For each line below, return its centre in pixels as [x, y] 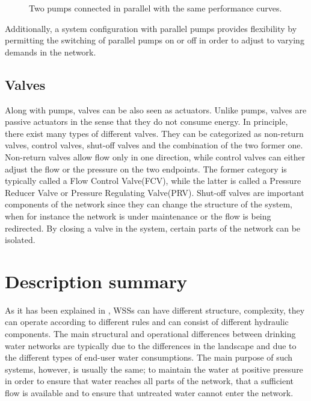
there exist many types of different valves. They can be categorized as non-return [154, 133]
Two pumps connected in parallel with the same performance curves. [155, 8]
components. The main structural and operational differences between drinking [150, 334]
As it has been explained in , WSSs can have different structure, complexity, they [155, 310]
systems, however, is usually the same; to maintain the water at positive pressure [154, 369]
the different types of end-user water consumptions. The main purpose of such [149, 357]
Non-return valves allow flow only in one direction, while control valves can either [155, 156]
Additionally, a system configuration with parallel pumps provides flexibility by [151, 28]
